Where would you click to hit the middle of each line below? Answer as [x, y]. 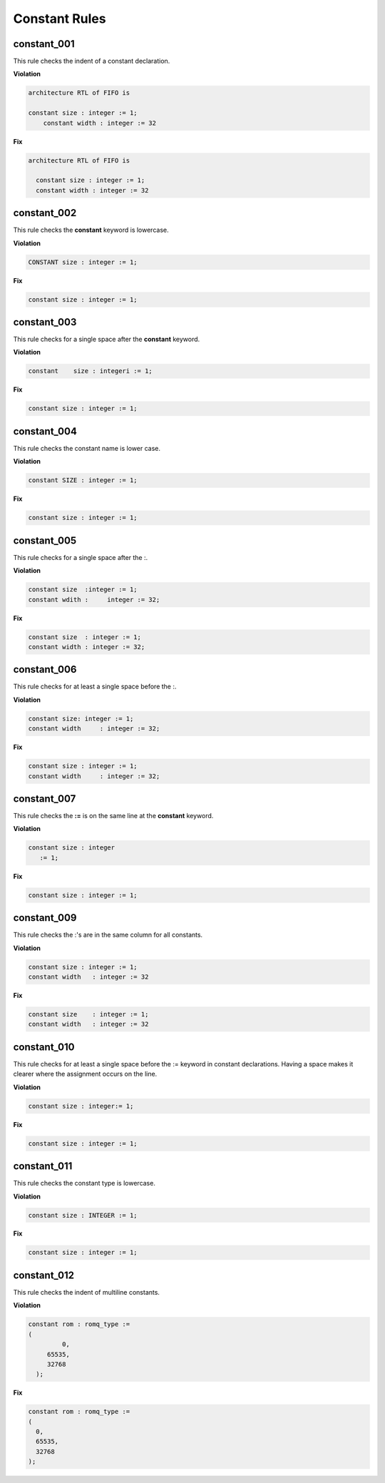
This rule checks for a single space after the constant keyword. [107, 340]
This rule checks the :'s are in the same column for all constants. [108, 935]
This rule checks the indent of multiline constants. [87, 1292]
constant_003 [45, 322]
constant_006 [45, 669]
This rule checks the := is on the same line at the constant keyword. [113, 816]
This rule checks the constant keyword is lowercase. [91, 230]
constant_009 [45, 918]
